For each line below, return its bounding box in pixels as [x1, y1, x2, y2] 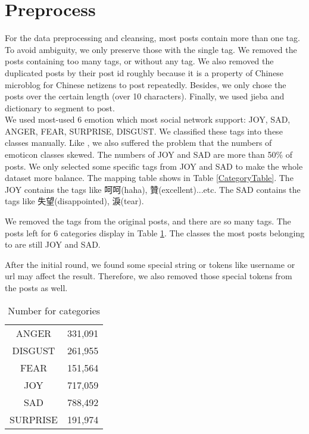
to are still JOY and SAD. [5, 238, 101, 251]
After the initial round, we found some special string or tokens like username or [5, 258, 295, 270]
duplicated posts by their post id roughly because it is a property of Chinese [5, 66, 284, 79]
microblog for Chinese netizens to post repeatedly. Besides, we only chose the [5, 78, 286, 90]
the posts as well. [5, 282, 68, 294]
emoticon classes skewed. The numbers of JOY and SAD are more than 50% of [5, 148, 293, 161]
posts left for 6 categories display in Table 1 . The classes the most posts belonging [5, 226, 305, 239]
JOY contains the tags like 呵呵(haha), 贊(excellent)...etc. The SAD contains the [5, 183, 301, 195]
